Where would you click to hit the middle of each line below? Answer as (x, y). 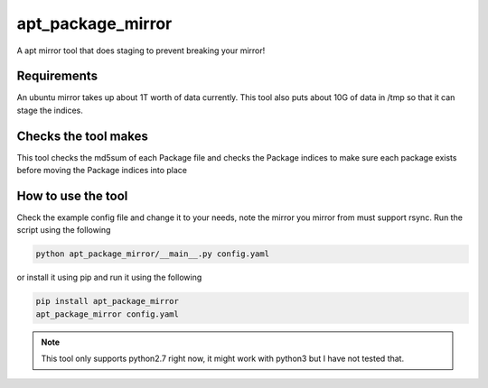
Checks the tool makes (82, 136)
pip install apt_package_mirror (108, 301)
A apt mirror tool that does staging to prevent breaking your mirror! (141, 51)
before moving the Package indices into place (102, 171)
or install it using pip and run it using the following (109, 277)
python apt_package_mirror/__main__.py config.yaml (153, 254)
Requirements (57, 76)
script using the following (64, 230)
